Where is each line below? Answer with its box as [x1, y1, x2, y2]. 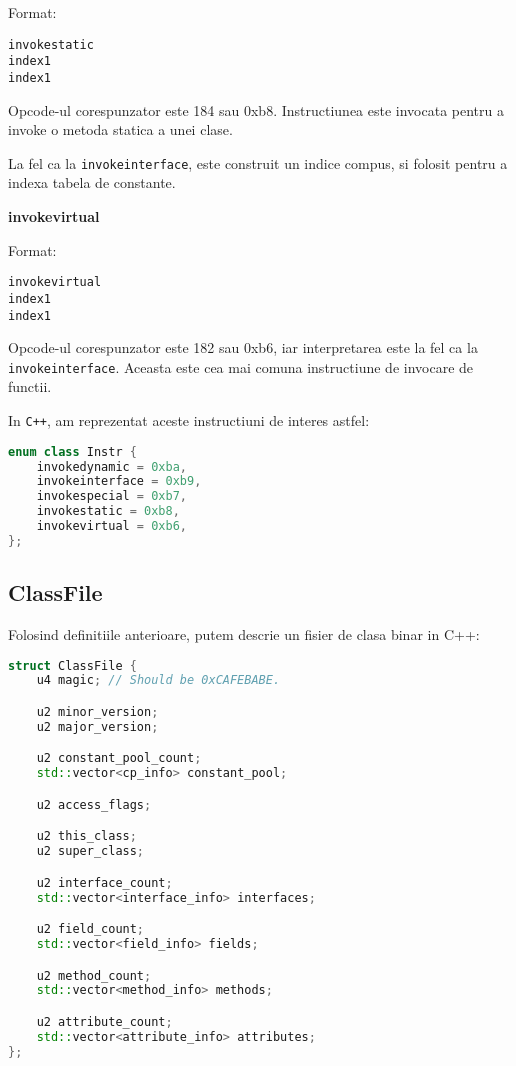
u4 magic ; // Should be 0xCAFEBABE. [36, 673, 281, 688]
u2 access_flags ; [36, 797, 152, 812]
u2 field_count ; [36, 922, 145, 937]
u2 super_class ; [36, 844, 145, 859]
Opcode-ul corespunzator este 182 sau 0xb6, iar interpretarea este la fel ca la [8, 337, 478, 358]
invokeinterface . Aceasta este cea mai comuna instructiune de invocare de [8, 356, 474, 377]
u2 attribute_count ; [36, 1014, 173, 1029]
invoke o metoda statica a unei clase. [8, 119, 233, 140]
